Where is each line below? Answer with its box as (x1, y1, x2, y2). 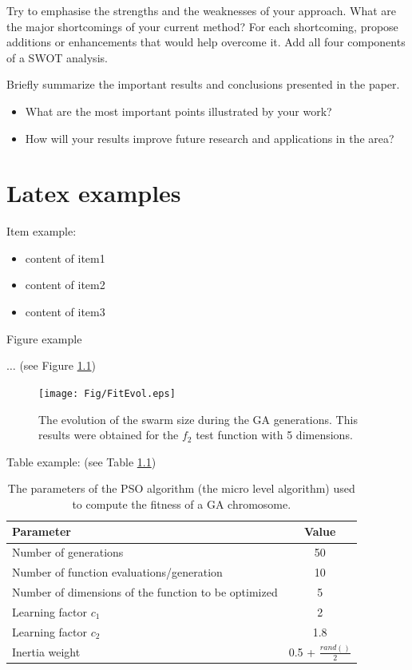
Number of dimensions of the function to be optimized (12, 584, 278, 600)
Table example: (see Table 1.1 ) (6, 453, 156, 470)
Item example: (6, 223, 77, 240)
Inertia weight (12, 643, 81, 660)
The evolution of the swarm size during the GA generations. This (38, 410, 358, 427)
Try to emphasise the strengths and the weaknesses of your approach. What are (6, 2, 396, 18)
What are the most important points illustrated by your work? (25, 102, 332, 119)
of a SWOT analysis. (6, 49, 108, 65)
